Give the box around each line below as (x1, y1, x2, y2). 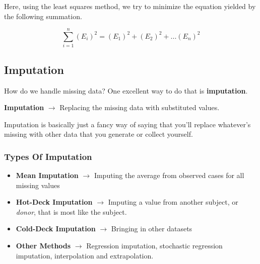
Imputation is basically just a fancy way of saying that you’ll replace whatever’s (4, 119, 251, 129)
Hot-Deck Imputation (16, 197, 93, 207)
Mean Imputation (16, 170, 79, 181)
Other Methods (16, 240, 71, 251)
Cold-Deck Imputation (16, 223, 96, 234)
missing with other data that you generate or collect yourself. (4, 129, 193, 139)
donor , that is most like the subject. (16, 206, 127, 217)
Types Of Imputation (4, 150, 92, 162)
